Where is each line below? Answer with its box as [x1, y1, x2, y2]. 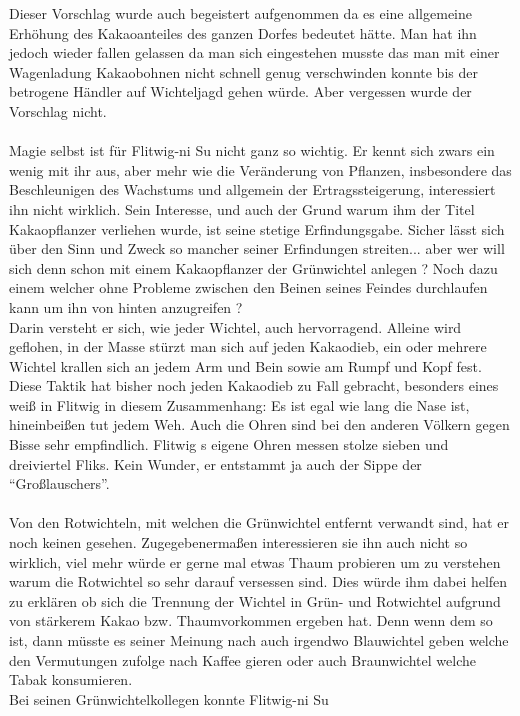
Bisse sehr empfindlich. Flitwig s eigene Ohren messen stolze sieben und [9, 434, 449, 455]
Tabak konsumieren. [9, 669, 133, 690]
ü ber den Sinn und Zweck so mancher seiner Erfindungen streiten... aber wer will [9, 238, 505, 259]
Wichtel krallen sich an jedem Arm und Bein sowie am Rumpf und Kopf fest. [9, 355, 482, 376]
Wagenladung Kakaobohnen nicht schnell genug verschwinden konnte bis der [9, 61, 478, 82]
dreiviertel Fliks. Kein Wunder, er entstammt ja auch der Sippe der [9, 453, 422, 474]
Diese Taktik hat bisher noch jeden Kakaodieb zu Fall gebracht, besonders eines [9, 375, 499, 396]
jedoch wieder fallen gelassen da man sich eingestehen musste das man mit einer [9, 42, 500, 63]
